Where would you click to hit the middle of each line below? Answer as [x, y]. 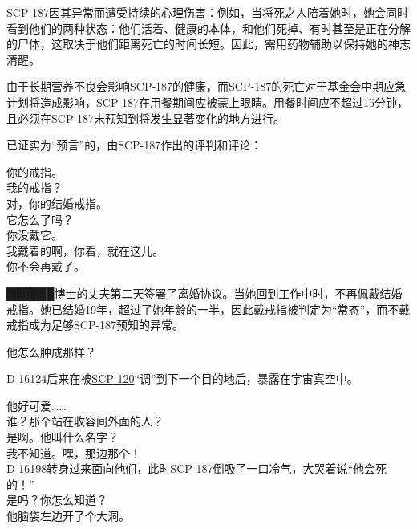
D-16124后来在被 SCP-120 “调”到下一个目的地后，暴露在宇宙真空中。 [182, 378]
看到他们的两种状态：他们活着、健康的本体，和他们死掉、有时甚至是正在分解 [208, 28]
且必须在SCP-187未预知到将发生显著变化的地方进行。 [146, 118]
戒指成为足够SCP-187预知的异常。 [95, 325]
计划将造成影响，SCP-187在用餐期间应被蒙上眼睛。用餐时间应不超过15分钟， [208, 102]
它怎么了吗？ [40, 219]
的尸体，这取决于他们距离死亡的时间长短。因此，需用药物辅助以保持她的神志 [208, 44]
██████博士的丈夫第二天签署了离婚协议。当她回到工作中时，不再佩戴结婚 [204, 293]
